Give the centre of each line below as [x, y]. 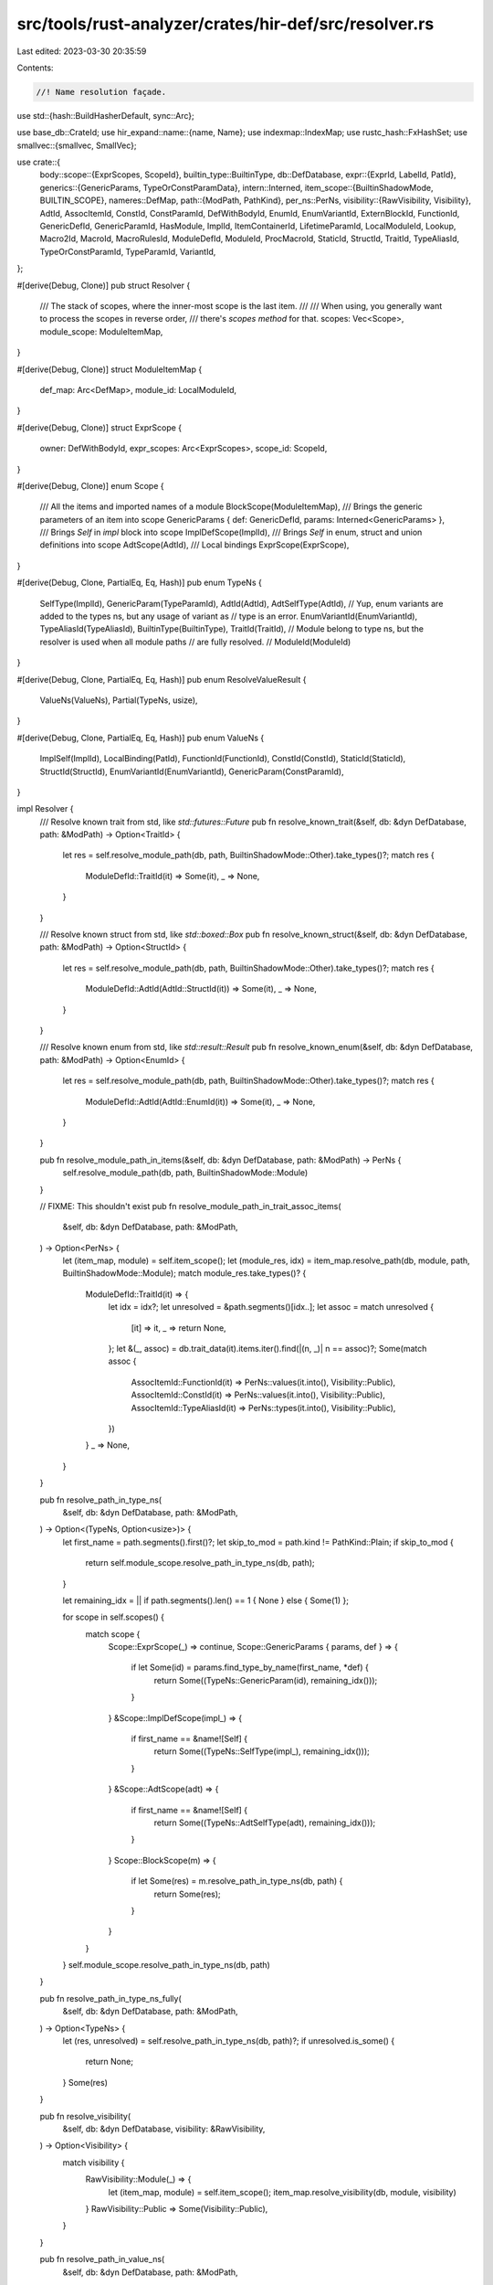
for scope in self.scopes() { [113, 1617]
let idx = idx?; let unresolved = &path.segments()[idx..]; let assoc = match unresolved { [271, 1307]
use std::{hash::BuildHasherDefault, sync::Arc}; [106, 115]
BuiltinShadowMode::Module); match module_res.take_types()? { [184, 1273]
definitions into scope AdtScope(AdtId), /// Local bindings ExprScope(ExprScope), [194, 545]
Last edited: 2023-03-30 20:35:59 [82, 51]
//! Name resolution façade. [101, 92]
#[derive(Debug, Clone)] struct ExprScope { [100, 427]
